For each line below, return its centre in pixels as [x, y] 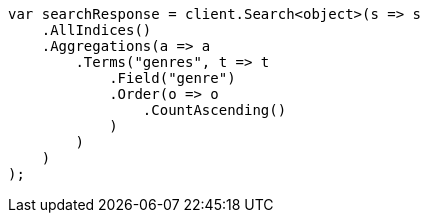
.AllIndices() [96, 30]
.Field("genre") [172, 78]
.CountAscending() [214, 110]
